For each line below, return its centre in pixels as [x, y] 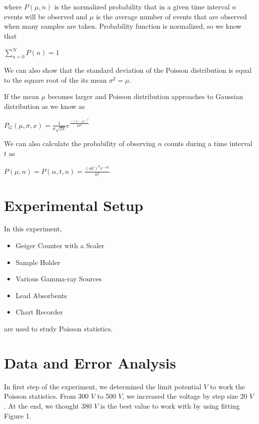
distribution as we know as [45, 106]
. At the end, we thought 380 [48, 405]
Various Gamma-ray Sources [59, 279]
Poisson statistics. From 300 [46, 396]
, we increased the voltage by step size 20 [185, 396]
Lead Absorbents [41, 295]
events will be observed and [46, 16]
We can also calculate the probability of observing [80, 143]
